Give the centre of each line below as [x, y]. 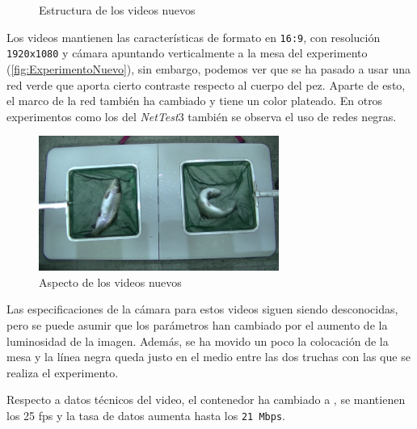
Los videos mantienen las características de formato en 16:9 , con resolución [194, 37]
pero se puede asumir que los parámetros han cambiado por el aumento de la [197, 325]
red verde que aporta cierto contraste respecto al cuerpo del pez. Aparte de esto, [206, 84]
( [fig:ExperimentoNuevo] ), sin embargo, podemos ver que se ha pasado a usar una [209, 68]
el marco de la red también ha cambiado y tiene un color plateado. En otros [195, 101]
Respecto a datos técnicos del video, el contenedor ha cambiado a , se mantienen [206, 400]
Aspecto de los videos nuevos [110, 282]
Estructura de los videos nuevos [117, 10]
